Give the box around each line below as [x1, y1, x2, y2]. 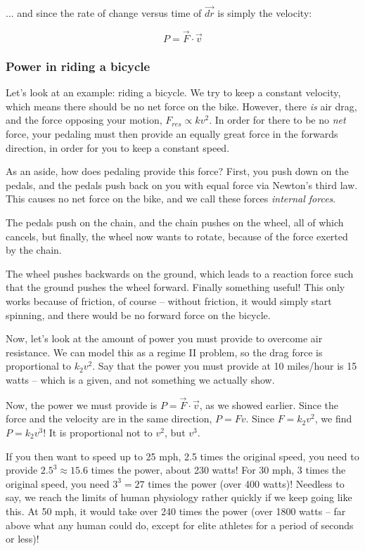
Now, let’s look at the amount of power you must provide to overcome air [6, 331, 323, 346]
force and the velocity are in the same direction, [6, 411, 212, 426]
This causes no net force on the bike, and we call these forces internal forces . [6, 191, 336, 206]
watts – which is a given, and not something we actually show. [6, 372, 275, 387]
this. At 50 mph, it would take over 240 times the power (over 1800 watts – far [6, 503, 346, 518]
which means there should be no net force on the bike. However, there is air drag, [6, 98, 357, 113]
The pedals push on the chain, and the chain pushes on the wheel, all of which [6, 215, 344, 229]
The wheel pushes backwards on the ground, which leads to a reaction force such [6, 266, 354, 280]
